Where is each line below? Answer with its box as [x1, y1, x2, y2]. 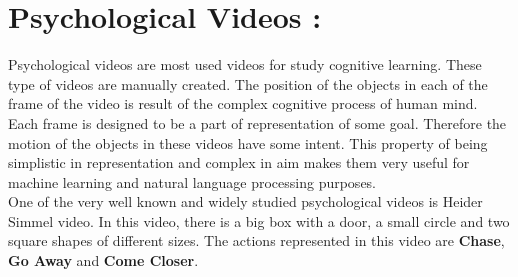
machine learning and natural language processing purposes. [8, 171, 377, 192]
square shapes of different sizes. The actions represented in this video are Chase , [8, 230, 505, 251]
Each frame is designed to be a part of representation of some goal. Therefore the [8, 112, 507, 133]
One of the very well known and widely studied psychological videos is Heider [8, 191, 483, 212]
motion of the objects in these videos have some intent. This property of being [8, 132, 488, 153]
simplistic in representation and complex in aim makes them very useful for [8, 152, 470, 173]
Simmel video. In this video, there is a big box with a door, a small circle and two [8, 210, 510, 231]
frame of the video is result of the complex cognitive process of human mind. [8, 93, 478, 114]
